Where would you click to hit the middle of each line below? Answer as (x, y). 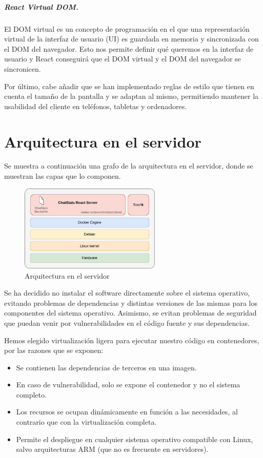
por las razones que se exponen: (54, 350)
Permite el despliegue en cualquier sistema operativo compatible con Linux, (135, 439)
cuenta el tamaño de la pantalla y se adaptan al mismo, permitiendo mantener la (131, 96)
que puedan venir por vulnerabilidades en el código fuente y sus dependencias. (127, 322)
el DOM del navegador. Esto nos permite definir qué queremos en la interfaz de (129, 48)
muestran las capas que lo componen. (63, 176)
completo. (31, 394)
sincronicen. (23, 68)
